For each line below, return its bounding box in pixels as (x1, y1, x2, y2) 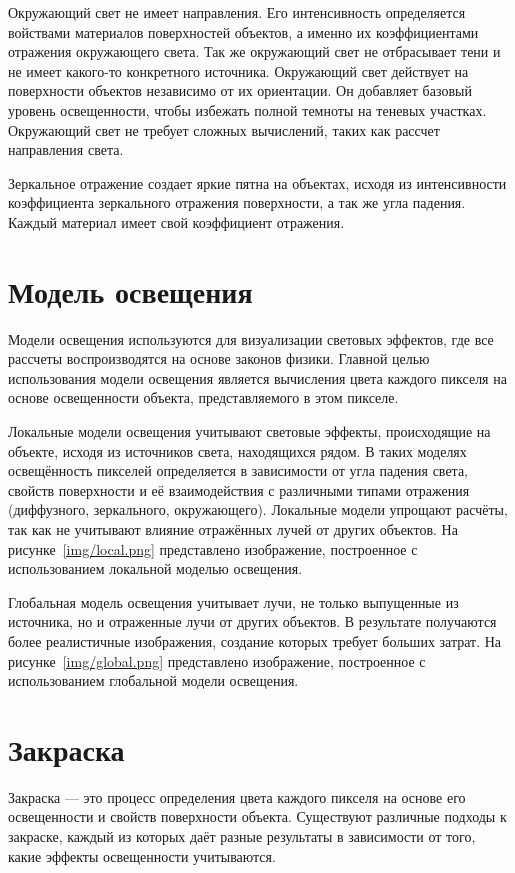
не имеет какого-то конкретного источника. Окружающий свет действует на (8, 60, 469, 81)
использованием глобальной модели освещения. (8, 670, 299, 691)
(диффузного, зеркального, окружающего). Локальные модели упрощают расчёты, (8, 499, 508, 520)
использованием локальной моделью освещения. (8, 558, 303, 579)
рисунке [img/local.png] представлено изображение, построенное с (8, 538, 418, 559)
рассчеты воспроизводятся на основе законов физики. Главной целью (8, 348, 430, 369)
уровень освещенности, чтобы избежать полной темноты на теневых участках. (8, 99, 487, 120)
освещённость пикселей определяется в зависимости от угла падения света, (8, 460, 468, 481)
